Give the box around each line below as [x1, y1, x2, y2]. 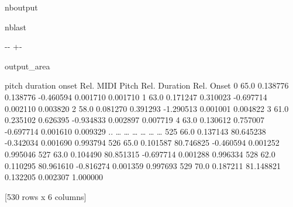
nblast [5, 20, 27, 33]
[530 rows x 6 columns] [5, 190, 87, 202]
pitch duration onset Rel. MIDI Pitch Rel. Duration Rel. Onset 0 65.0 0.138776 [5, 79, 289, 92]
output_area [5, 59, 50, 72]
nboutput [5, 1, 38, 13]
